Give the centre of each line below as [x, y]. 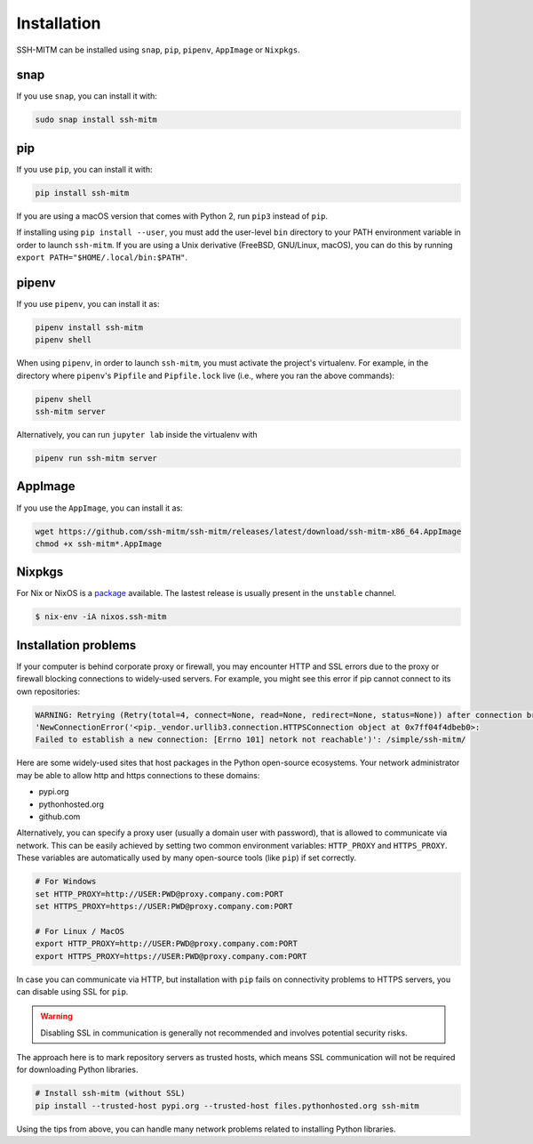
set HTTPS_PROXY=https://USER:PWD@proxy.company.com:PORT [164, 906]
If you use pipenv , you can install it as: [88, 303]
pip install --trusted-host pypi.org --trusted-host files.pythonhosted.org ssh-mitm [227, 1106]
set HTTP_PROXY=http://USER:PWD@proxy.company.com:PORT [159, 894]
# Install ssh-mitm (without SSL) [110, 1093]
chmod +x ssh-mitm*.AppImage [99, 544]
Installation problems [76, 645]
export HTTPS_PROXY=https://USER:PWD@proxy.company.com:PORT [171, 956]
